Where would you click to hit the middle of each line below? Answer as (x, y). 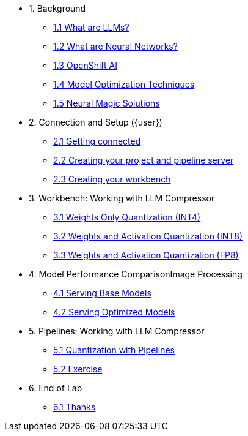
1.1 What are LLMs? (91, 27)
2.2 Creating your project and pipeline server (144, 160)
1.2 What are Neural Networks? (115, 46)
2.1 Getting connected (97, 141)
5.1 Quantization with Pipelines (114, 350)
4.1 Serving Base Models (102, 293)
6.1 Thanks (75, 407)
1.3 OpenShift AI (85, 65)
